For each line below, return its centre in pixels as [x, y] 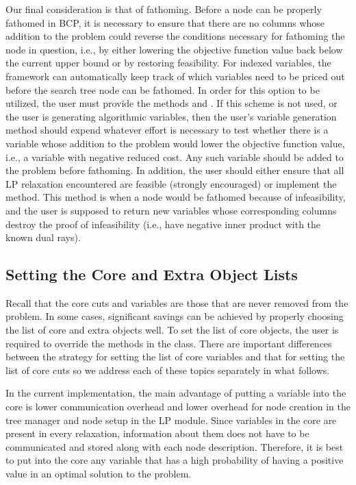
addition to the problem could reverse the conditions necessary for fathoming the [175, 36]
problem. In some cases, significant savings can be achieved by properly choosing [175, 316]
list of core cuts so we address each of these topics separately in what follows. [168, 370]
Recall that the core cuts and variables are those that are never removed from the [177, 302]
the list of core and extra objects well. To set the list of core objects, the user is [172, 330]
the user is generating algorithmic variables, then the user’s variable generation [171, 116]
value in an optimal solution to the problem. [99, 474]
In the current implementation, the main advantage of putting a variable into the [176, 393]
